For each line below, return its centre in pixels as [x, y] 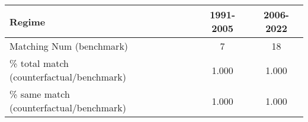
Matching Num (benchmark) [69, 46]
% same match [40, 94]
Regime [28, 21]
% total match [39, 63]
